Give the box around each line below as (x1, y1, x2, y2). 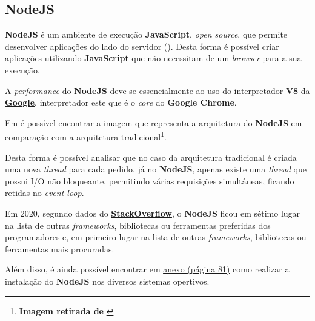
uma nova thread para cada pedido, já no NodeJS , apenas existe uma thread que (5, 163, 307, 175)
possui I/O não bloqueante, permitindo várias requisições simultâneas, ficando (5, 174, 294, 187)
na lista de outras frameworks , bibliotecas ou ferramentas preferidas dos (5, 218, 271, 231)
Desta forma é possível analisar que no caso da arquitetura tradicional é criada (5, 150, 297, 163)
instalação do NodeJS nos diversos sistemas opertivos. (5, 274, 210, 287)
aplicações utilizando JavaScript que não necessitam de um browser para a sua (5, 52, 302, 64)
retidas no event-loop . (5, 186, 84, 199)
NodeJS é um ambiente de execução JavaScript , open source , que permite (5, 28, 288, 41)
